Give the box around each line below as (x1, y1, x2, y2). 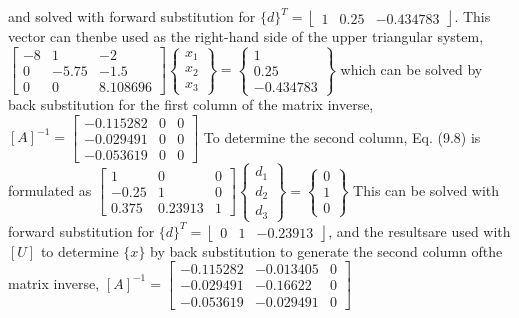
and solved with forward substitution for (8, 6, 256, 26)
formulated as (8, 179, 92, 200)
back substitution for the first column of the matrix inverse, (8, 94, 374, 115)
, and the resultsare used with (328, 220, 511, 241)
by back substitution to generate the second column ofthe (150, 240, 503, 261)
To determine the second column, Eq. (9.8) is (203, 126, 481, 147)
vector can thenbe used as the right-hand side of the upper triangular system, (8, 26, 484, 46)
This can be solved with (353, 179, 500, 200)
